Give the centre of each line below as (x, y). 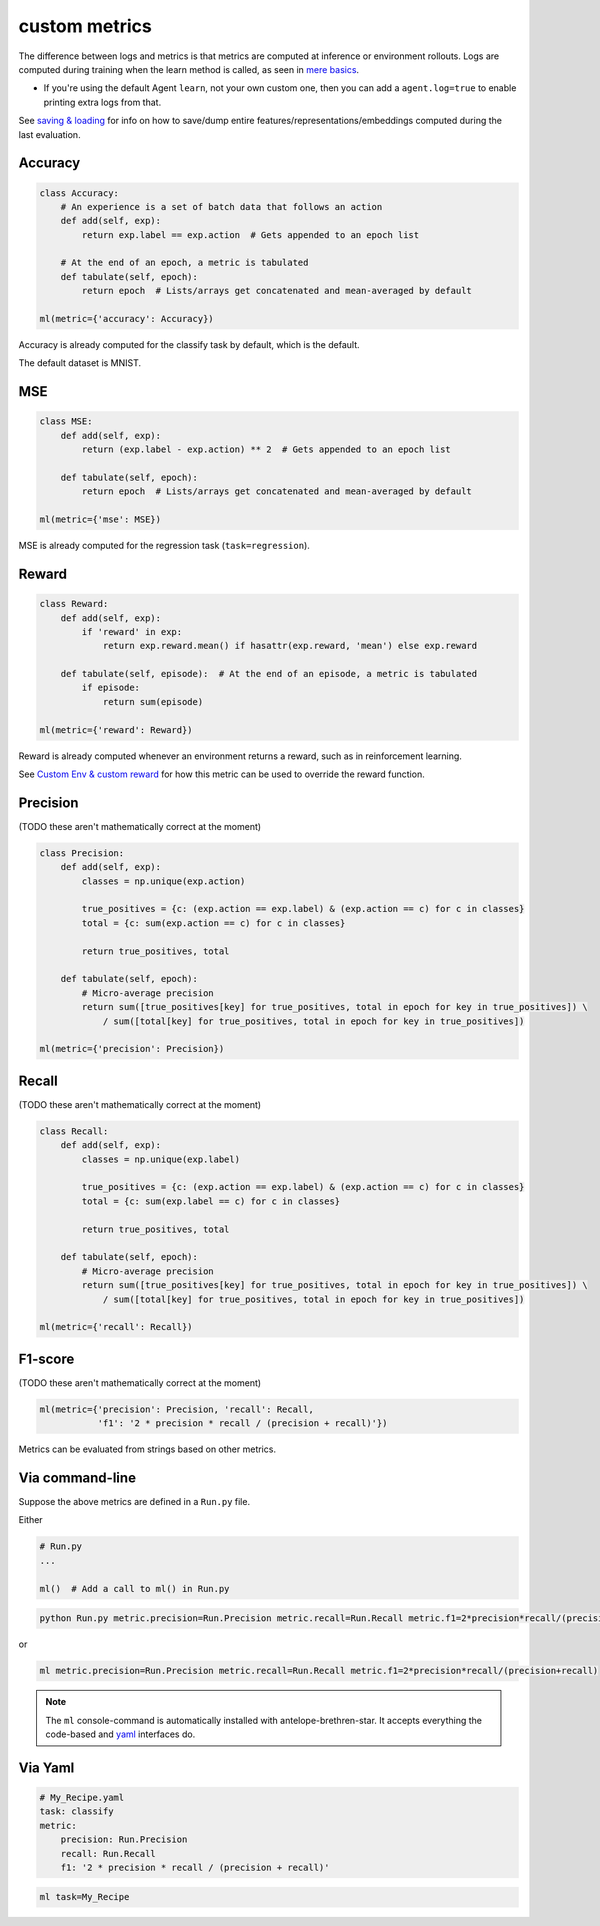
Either (31, 1520)
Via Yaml (46, 1767)
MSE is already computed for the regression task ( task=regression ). (164, 546)
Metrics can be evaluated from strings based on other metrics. (147, 1449)
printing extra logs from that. (102, 102)
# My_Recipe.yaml (82, 1797)
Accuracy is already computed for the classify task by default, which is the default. (189, 344)
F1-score (46, 1358)
